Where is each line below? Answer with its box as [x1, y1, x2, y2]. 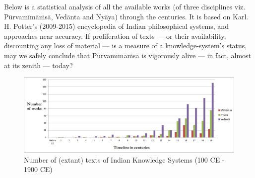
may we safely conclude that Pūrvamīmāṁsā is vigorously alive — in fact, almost [4, 50, 252, 60]
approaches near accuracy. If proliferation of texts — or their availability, [4, 30, 226, 41]
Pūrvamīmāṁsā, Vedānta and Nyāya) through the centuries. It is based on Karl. [4, 11, 249, 21]
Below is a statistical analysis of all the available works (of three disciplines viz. [4, 1, 246, 11]
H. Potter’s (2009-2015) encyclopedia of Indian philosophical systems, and [4, 21, 229, 31]
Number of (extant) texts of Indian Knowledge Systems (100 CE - [24, 154, 225, 165]
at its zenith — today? [4, 60, 73, 70]
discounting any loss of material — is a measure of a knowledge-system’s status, [4, 40, 247, 51]
